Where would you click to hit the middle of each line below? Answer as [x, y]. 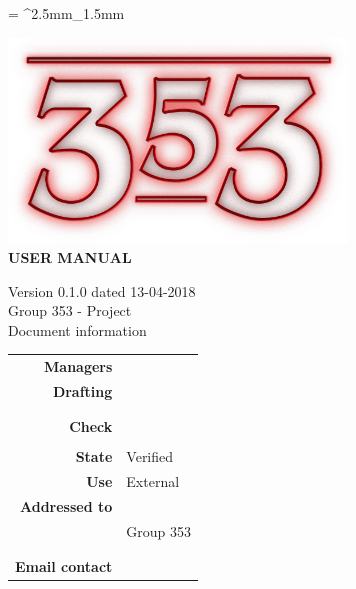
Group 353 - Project [70, 310]
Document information [77, 329]
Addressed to [66, 506]
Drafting [82, 390]
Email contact [64, 566]
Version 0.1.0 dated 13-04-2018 [102, 290]
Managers [78, 366]
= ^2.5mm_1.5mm [66, 13]
